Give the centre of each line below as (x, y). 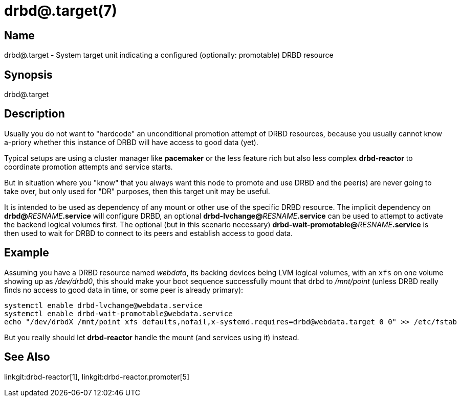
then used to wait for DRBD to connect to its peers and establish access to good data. (149, 233)
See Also (27, 357)
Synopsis (28, 75)
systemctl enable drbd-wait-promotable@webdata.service (118, 313)
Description (35, 114)
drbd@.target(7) (61, 11)
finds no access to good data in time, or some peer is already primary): (124, 290)
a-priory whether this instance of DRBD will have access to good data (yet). (131, 142)
